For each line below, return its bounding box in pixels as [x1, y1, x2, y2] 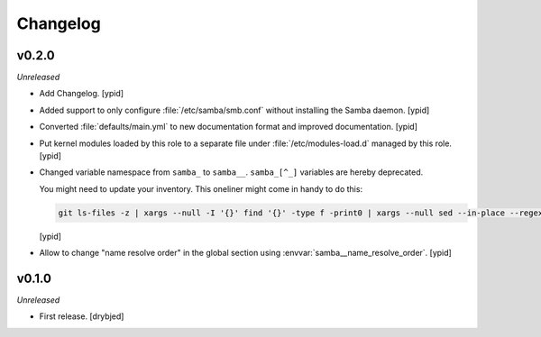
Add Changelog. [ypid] [39, 88, 124, 99]
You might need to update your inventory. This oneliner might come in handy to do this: [39, 183, 363, 194]
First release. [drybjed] [39, 311, 124, 322]
